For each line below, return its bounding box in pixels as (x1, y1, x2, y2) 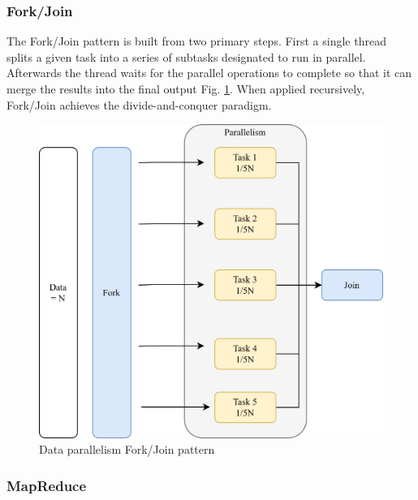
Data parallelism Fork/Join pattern (39, 441, 215, 458)
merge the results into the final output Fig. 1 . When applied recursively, (6, 80, 365, 97)
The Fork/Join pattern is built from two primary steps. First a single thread (6, 32, 386, 50)
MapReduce (6, 475, 87, 495)
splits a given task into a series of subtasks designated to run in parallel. (6, 48, 366, 65)
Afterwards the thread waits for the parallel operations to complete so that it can (6, 64, 412, 81)
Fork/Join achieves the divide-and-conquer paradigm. (6, 96, 272, 113)
